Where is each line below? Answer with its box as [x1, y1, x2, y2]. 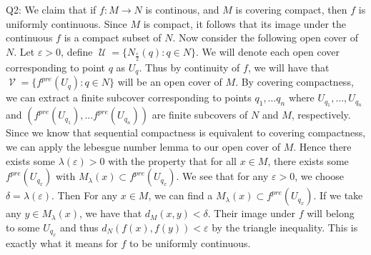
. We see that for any [176, 169, 269, 184]
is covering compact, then [235, 2, 347, 16]
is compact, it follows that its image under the [143, 16, 346, 31]
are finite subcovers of [152, 107, 248, 122]
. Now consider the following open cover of [172, 30, 358, 45]
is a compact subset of [64, 30, 162, 45]
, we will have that [247, 59, 330, 74]
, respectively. [291, 107, 351, 122]
